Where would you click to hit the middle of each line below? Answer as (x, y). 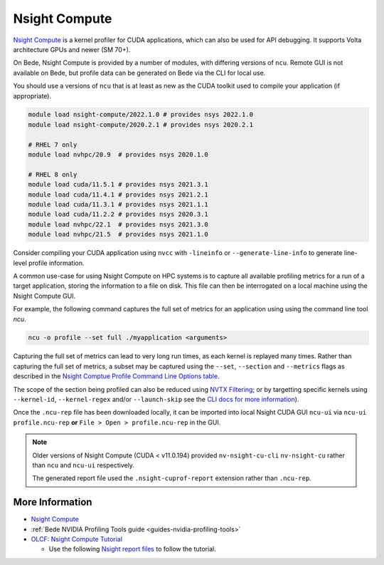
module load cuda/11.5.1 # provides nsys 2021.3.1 (118, 185)
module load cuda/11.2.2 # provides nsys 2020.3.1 (118, 214)
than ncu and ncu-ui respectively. (84, 465)
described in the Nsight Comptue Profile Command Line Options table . (116, 376)
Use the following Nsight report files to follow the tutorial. (132, 549)
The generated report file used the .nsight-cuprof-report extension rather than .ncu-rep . (172, 478)
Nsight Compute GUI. (44, 296)
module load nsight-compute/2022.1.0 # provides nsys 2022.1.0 (141, 115)
